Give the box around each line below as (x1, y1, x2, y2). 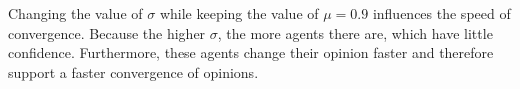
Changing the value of (8, 3, 143, 23)
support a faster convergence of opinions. (8, 61, 259, 82)
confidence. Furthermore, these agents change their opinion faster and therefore (8, 42, 494, 63)
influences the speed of (372, 3, 511, 23)
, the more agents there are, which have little (217, 22, 493, 43)
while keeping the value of (159, 3, 319, 23)
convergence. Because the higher (8, 22, 206, 43)
